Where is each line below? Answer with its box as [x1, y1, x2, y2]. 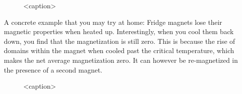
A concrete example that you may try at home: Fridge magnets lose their [4, 17, 223, 27]
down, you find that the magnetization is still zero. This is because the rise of [4, 36, 235, 46]
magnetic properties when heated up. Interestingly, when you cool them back [4, 26, 234, 37]
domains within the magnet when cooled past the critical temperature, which [4, 45, 234, 56]
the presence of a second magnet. [4, 64, 102, 75]
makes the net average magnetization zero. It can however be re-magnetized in [4, 55, 238, 65]
